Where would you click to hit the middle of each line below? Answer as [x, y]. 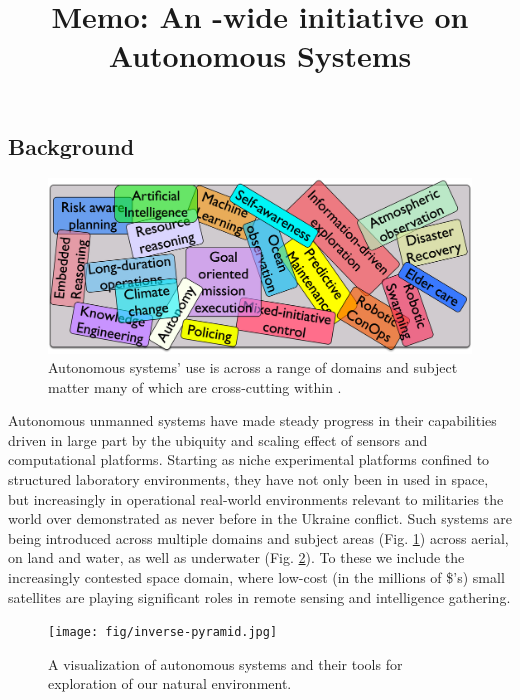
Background [71, 145]
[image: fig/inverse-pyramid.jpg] [163, 632]
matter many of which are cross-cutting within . [195, 386]
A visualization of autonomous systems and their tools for [225, 663]
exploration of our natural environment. [170, 683]
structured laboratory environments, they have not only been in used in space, [248, 479]
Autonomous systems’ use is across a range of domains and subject [253, 367]
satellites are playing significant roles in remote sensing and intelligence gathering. [259, 596]
